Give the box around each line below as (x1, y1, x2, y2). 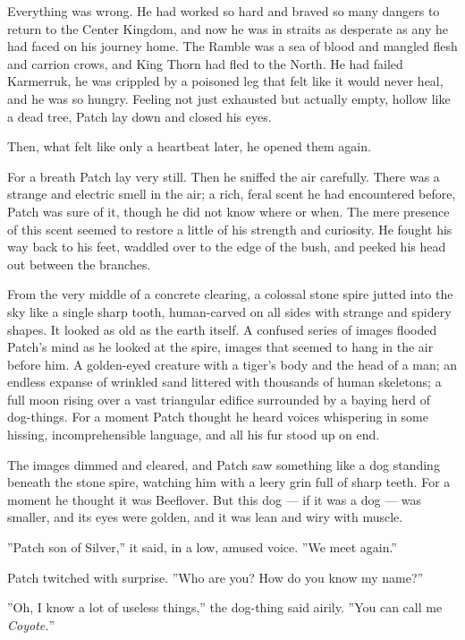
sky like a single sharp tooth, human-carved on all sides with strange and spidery (7, 302, 452, 320)
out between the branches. (7, 254, 151, 273)
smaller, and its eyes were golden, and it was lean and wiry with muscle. (7, 508, 403, 526)
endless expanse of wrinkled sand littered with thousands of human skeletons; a (7, 372, 442, 391)
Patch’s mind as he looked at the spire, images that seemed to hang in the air (7, 337, 434, 356)
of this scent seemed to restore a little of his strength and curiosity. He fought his (7, 219, 452, 238)
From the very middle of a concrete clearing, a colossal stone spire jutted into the (7, 285, 453, 303)
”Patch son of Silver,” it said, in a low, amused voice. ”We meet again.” (7, 538, 397, 557)
